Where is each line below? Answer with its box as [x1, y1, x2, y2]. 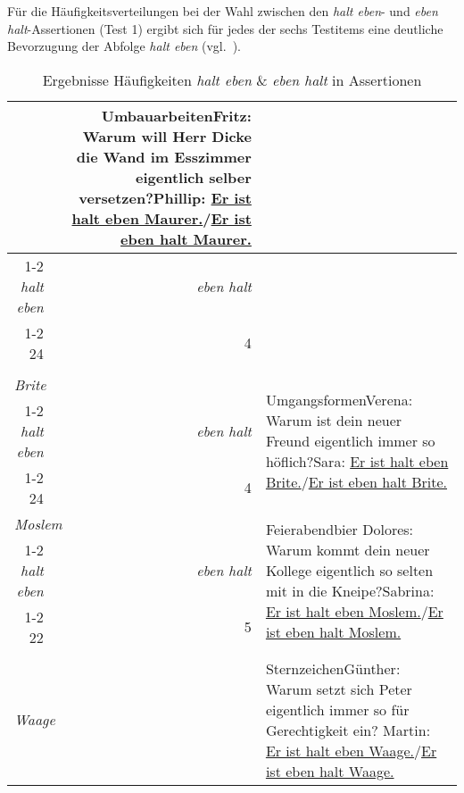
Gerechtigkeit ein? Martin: [265, 719, 431, 740]
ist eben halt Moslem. [265, 621, 402, 642]
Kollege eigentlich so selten [265, 559, 434, 580]
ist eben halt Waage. [265, 760, 394, 781]
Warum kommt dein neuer [265, 538, 430, 560]
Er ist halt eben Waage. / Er [265, 739, 437, 761]
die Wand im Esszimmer [76, 146, 252, 167]
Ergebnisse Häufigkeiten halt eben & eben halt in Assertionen [42, 69, 422, 90]
